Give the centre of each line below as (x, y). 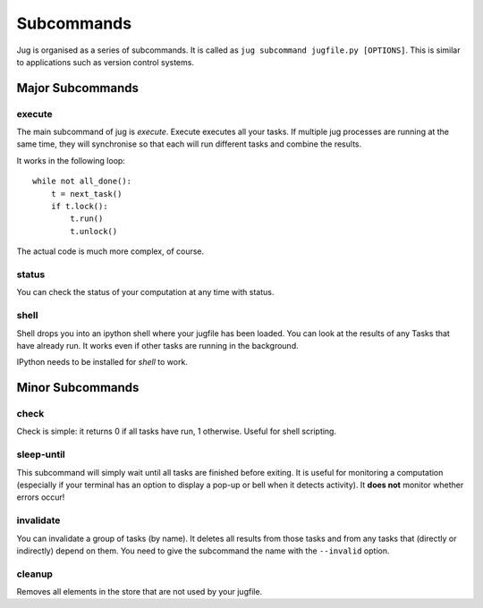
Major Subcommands (77, 88)
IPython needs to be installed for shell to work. (102, 362)
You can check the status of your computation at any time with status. (145, 292)
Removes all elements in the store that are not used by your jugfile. (140, 592)
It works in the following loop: (71, 160)
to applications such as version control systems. (105, 62)
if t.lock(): (79, 207)
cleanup (35, 574)
